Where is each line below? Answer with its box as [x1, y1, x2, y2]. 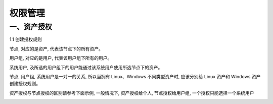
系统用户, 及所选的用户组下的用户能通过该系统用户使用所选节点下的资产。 [9, 64, 163, 70]
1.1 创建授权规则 [9, 36, 42, 42]
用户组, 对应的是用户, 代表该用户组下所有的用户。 [9, 55, 112, 61]
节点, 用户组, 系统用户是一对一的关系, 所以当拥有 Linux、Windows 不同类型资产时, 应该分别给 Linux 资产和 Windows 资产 [9, 73, 261, 79]
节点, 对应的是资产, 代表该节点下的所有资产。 [9, 45, 103, 51]
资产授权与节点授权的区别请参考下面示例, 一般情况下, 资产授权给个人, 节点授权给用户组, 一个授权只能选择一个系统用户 [9, 90, 254, 96]
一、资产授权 [9, 22, 53, 31]
